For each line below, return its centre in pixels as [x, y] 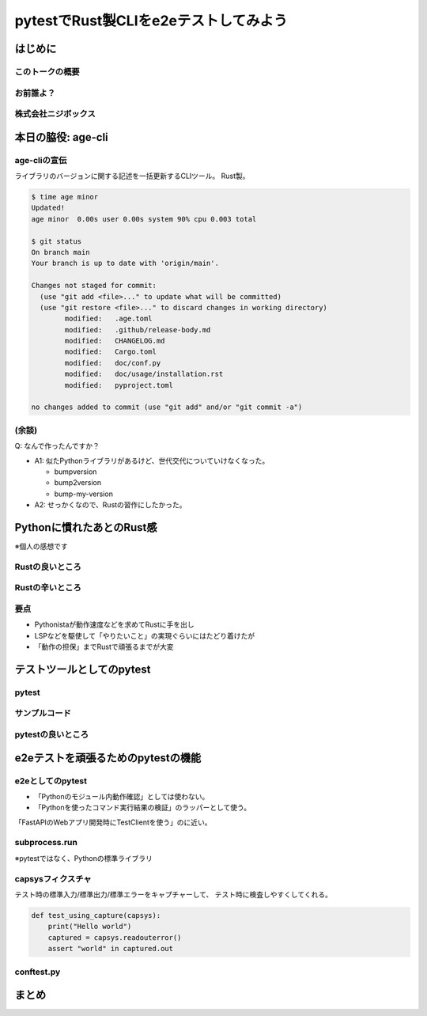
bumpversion [76, 472]
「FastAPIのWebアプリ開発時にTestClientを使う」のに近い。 [113, 822]
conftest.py [38, 972]
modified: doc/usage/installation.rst [144, 374]
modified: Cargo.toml [111, 352]
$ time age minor [65, 197]
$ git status [57, 241]
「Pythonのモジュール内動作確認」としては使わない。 [122, 796]
